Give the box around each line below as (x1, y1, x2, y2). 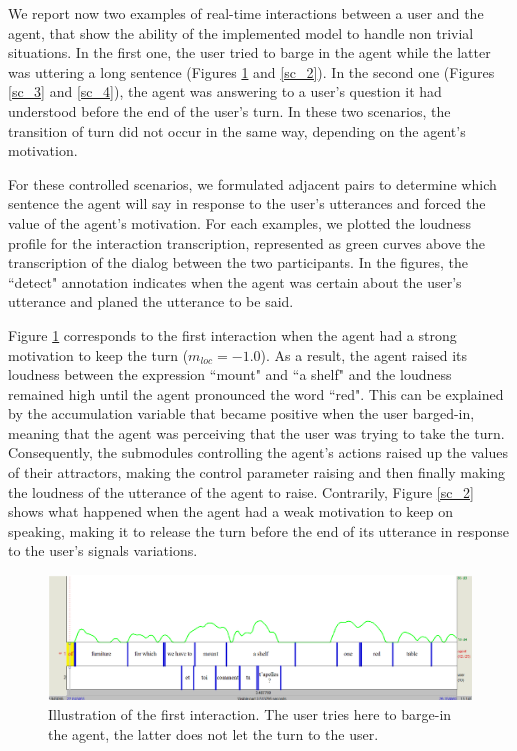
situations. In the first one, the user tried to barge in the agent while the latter (8, 42, 491, 63)
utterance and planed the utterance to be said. (8, 291, 294, 312)
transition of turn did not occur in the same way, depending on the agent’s (8, 120, 466, 141)
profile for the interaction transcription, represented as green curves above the (8, 232, 486, 253)
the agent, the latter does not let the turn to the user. (48, 723, 379, 744)
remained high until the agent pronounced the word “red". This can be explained (8, 383, 504, 404)
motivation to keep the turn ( (8, 344, 189, 365)
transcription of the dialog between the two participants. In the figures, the (8, 252, 469, 273)
